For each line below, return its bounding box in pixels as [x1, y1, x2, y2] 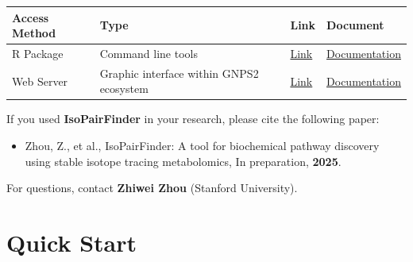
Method [12, 25, 56, 41]
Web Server [12, 72, 68, 89]
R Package [12, 44, 64, 61]
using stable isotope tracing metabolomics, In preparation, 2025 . [25, 152, 342, 169]
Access [12, 9, 49, 25]
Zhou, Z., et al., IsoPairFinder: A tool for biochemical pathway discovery [25, 137, 380, 154]
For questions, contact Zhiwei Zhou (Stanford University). [6, 179, 298, 196]
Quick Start [6, 226, 137, 259]
